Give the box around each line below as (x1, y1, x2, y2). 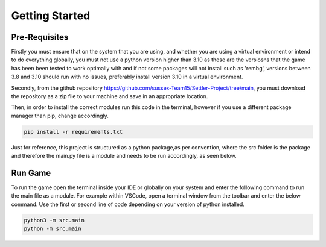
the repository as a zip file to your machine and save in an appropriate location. (11, 93, 208, 100)
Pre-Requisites (11, 32, 69, 42)
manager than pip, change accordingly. (11, 112, 109, 119)
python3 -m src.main (24, 217, 85, 224)
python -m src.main (24, 225, 81, 232)
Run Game (11, 167, 51, 178)
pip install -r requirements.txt (24, 128, 123, 135)
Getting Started (11, 9, 91, 22)
